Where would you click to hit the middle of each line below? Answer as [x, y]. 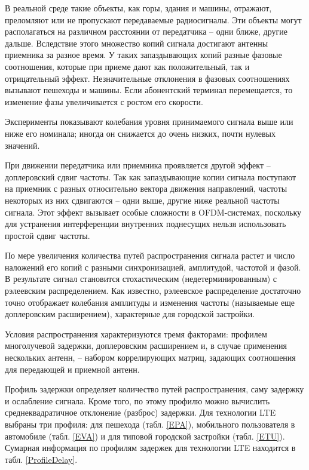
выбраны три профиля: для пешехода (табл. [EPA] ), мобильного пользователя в [150, 424]
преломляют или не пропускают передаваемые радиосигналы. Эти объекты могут [153, 19]
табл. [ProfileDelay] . [41, 459]
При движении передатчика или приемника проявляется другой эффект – [138, 165]
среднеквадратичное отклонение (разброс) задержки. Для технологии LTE [140, 412]
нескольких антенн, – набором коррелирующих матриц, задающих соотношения [150, 357]
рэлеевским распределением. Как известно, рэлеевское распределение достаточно [153, 291]
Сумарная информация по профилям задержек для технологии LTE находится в [150, 448]
